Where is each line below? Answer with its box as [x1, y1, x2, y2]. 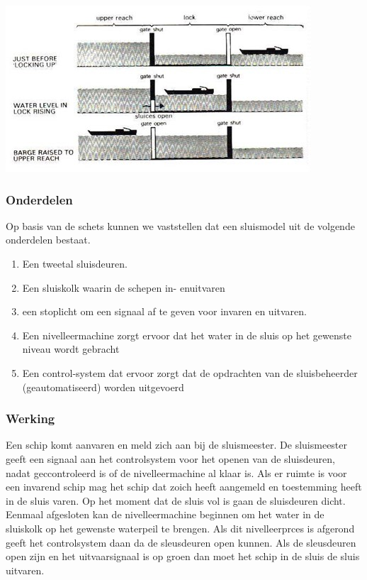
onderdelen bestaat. [6, 232, 91, 247]
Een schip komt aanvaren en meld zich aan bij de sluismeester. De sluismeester [6, 437, 348, 452]
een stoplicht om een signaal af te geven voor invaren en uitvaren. [22, 304, 307, 319]
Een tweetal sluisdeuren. [22, 256, 128, 270]
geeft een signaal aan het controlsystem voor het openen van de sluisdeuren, [6, 451, 335, 466]
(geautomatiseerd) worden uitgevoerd [22, 379, 184, 394]
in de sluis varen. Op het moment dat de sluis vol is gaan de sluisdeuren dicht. [6, 493, 346, 508]
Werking [6, 410, 55, 427]
